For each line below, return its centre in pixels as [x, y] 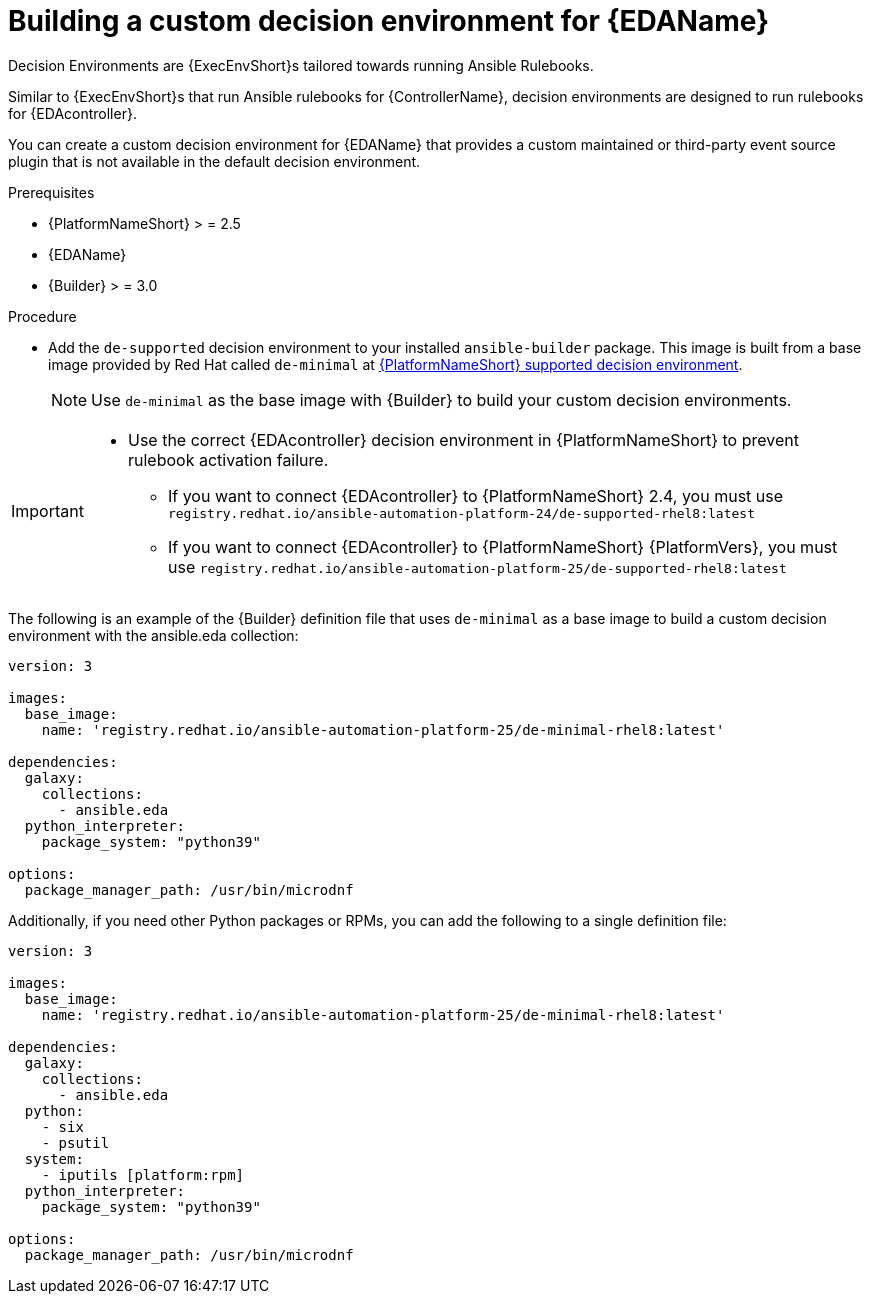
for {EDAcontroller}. [72, 113]
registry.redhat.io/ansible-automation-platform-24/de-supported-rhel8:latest [461, 513]
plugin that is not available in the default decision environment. [214, 161]
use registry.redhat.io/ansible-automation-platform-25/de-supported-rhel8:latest [477, 566]
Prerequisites [51, 192]
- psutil [75, 1142]
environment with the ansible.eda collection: [153, 635]
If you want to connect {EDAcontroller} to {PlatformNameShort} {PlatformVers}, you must [502, 546]
